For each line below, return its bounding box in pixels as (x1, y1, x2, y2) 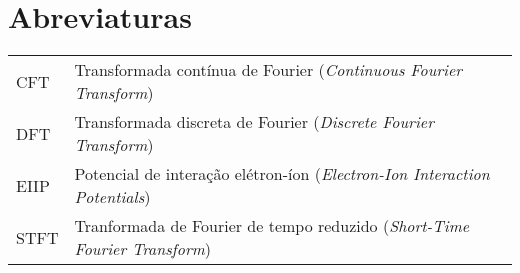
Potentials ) (74, 185, 151, 209)
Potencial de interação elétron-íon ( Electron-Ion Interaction (74, 162, 490, 186)
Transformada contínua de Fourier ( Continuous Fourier (74, 58, 462, 82)
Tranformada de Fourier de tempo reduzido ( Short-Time (74, 214, 470, 238)
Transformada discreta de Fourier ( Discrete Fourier (74, 110, 434, 134)
